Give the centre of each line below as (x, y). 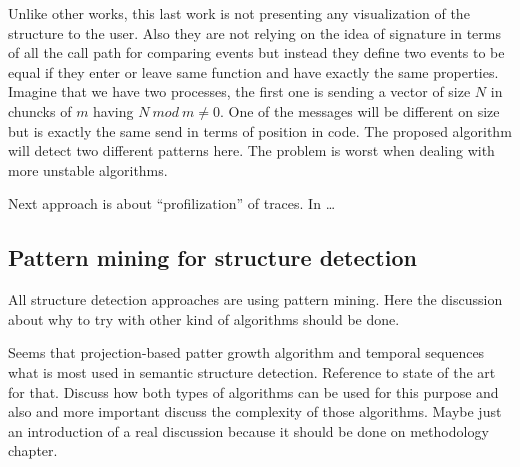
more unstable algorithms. (88, 169)
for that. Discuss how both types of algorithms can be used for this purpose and (253, 391)
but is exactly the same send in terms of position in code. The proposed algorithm (260, 130)
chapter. (33, 450)
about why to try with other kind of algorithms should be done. (204, 318)
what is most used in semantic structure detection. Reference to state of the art (252, 371)
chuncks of (40, 110)
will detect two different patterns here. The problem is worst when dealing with (251, 150)
